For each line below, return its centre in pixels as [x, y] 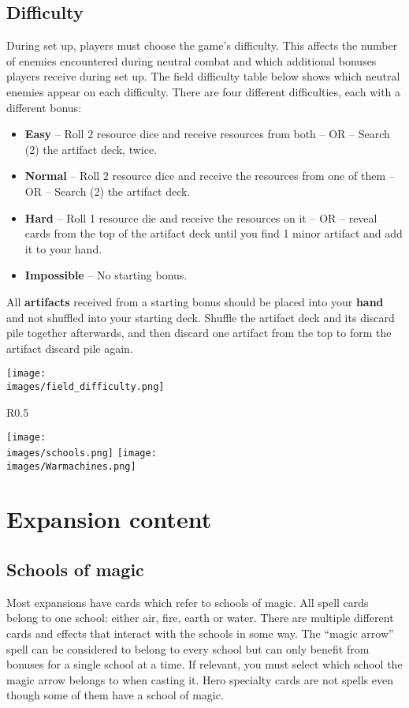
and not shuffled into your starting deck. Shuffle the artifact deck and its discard [201, 317]
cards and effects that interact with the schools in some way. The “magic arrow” [200, 633]
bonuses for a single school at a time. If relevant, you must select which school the [204, 664]
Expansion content [109, 519]
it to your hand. [63, 248]
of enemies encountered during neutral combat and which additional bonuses [191, 60]
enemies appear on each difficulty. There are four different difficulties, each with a [204, 91]
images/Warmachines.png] [71, 466]
